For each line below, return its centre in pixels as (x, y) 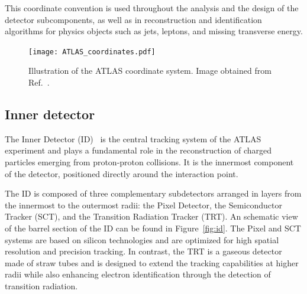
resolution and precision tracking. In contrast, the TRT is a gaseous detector (143, 251)
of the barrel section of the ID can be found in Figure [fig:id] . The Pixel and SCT (153, 228)
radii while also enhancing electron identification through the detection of (138, 274)
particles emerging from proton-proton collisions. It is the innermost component (149, 162)
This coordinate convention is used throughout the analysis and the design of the (152, 8)
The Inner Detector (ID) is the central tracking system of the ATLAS (133, 138)
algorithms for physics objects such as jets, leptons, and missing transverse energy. (154, 31)
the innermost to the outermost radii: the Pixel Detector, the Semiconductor (143, 205)
